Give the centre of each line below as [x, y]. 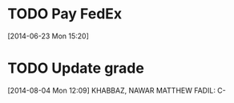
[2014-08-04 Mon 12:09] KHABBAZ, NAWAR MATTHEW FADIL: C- [117, 90]
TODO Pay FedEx [65, 14]
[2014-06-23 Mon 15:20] [48, 36]
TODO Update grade [76, 68]
